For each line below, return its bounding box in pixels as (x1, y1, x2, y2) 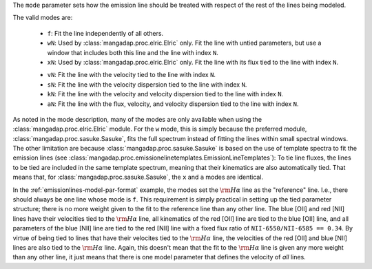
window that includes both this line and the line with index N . (47, 48, 218, 56)
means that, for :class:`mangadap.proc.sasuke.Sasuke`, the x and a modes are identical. (12, 173, 264, 182)
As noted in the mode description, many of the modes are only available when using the (12, 115, 262, 123)
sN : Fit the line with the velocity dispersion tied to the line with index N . (47, 80, 247, 89)
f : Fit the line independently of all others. (47, 29, 164, 37)
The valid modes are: (12, 14, 73, 22)
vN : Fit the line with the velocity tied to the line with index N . (47, 71, 216, 79)
